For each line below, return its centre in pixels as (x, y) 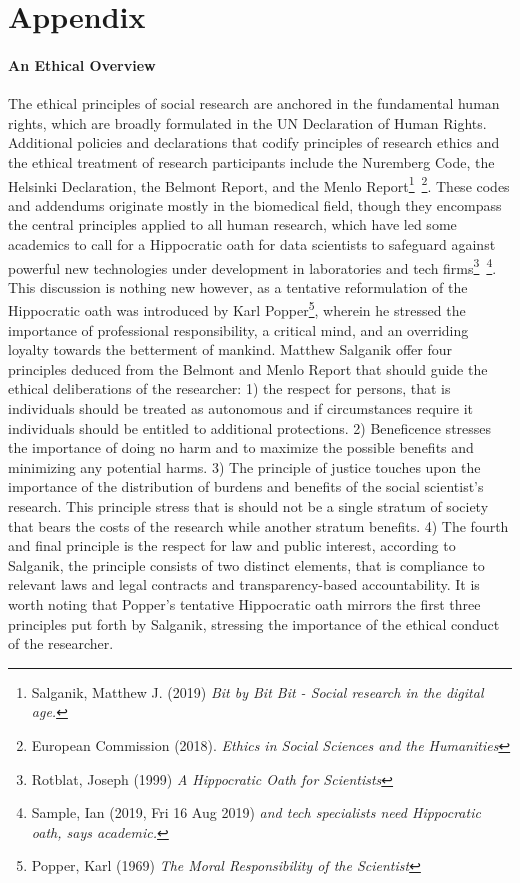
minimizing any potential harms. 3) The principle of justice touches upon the (244, 466)
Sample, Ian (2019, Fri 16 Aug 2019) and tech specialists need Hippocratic (256, 812)
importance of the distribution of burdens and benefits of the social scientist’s (246, 486)
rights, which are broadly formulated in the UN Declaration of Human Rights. (247, 122)
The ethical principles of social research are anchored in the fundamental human (254, 103)
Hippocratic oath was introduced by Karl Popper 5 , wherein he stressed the (237, 309)
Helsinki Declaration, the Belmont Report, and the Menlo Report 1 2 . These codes (259, 184)
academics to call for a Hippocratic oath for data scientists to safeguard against (252, 243)
